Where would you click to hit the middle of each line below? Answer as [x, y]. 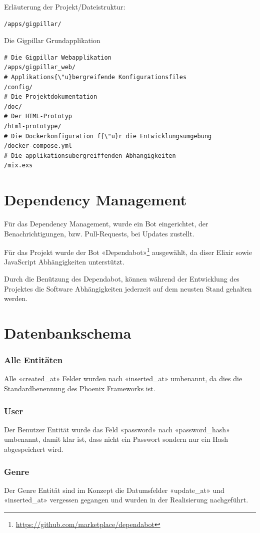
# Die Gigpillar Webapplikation [58, 57]
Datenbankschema [68, 333]
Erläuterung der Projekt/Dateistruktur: [65, 7]
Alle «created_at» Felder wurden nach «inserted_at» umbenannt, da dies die [123, 378]
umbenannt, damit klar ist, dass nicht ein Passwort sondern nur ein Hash [116, 439]
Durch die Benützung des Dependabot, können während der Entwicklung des [122, 279]
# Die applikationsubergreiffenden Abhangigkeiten [90, 156]
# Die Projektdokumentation [51, 97]
